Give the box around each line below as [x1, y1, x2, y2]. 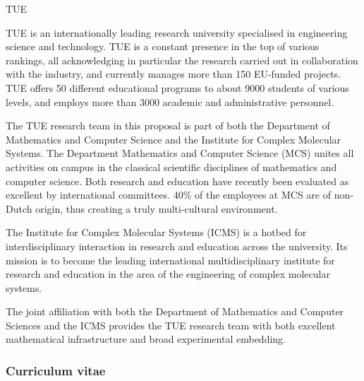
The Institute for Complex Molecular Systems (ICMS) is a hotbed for [6, 225, 307, 240]
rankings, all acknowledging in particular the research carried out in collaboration [6, 52, 358, 67]
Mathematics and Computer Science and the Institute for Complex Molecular [6, 131, 341, 146]
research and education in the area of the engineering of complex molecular [6, 266, 330, 281]
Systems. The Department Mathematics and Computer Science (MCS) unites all [6, 146, 354, 160]
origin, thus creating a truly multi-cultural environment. [35, 201, 278, 216]
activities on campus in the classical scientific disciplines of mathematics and [6, 159, 337, 174]
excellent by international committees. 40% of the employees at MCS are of [6, 187, 332, 202]
